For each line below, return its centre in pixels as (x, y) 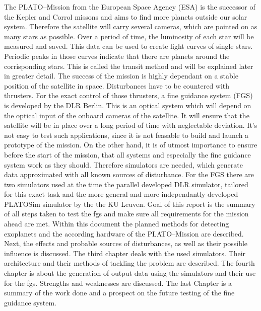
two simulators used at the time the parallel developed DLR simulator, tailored (126, 184)
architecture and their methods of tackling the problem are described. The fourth (129, 263)
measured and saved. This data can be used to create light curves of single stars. (128, 46)
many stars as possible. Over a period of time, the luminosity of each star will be (129, 36)
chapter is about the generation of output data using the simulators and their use (130, 273)
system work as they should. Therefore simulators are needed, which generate (123, 164)
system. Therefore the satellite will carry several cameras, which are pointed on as (131, 26)
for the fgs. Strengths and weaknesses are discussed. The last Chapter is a (118, 283)
